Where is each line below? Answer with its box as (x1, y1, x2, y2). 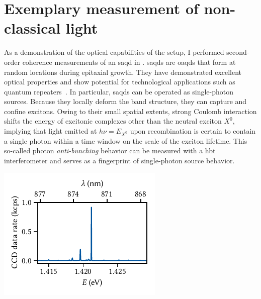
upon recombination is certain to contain (130, 126, 256, 136)
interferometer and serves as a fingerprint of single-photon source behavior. (4, 155, 235, 165)
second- (226, 47, 249, 57)
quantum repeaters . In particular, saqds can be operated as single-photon (4, 86, 234, 96)
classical (4, 18, 61, 38)
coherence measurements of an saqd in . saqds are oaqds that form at (22, 56, 236, 67)
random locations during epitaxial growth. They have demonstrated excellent (4, 66, 242, 77)
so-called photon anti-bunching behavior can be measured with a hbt (4, 145, 216, 156)
